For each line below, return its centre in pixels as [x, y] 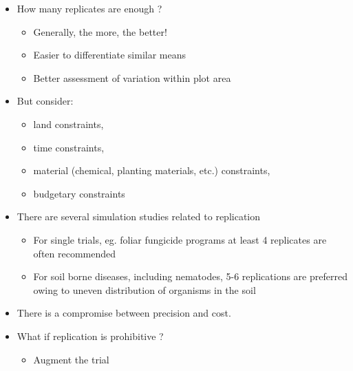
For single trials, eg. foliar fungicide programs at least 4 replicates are [180, 239]
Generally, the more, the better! [100, 31]
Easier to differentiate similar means [110, 55]
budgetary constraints [79, 193]
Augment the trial [71, 359]
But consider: [45, 101]
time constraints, [69, 147]
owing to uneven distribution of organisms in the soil [145, 289]
